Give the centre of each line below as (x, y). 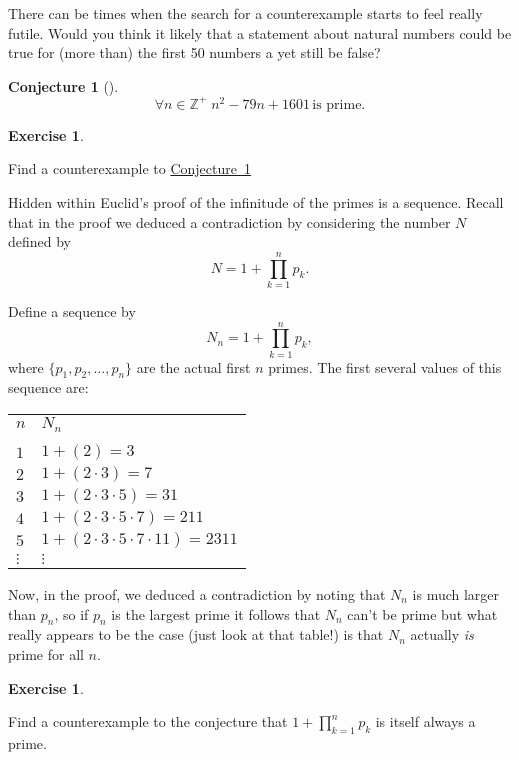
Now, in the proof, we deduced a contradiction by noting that (197, 594)
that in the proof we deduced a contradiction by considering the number (229, 221)
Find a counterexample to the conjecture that (148, 721)
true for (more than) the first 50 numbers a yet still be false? (194, 52)
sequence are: (48, 387)
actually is (442, 634)
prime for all (46, 654)
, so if (71, 613)
